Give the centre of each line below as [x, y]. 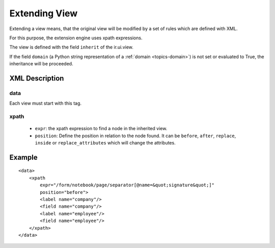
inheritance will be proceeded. [41, 64]
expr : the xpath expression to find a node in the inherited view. [101, 129]
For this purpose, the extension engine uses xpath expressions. [76, 38]
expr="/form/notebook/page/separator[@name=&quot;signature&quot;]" [127, 185]
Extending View [44, 13]
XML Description [37, 78]
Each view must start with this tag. [45, 103]
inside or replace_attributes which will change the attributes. [105, 143]
